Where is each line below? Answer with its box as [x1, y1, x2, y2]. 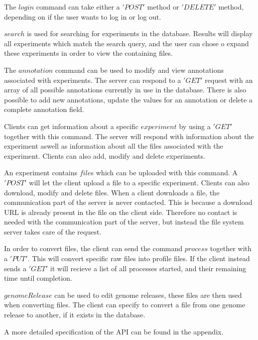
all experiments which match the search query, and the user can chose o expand [4, 38, 249, 48]
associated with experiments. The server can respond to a [4, 74, 181, 85]
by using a [179, 121, 211, 131]
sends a [4, 263, 27, 273]
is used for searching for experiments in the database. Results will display [27, 28, 253, 39]
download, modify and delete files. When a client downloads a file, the [4, 187, 220, 197]
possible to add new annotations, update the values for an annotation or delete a [4, 94, 253, 104]
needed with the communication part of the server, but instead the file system [4, 216, 244, 227]
